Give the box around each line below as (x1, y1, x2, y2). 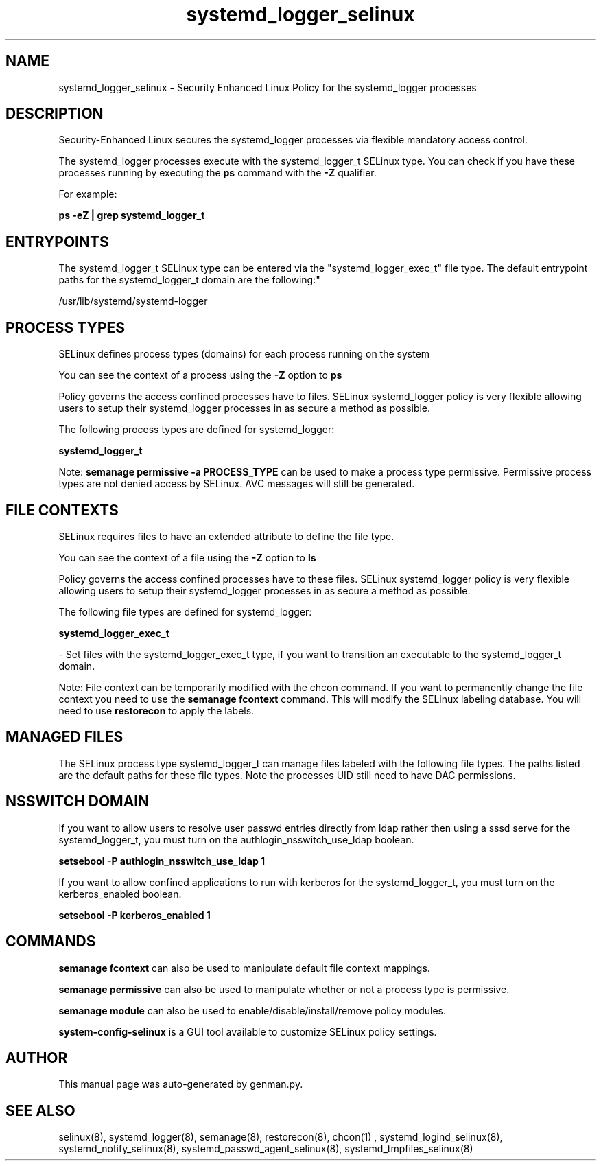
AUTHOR (5, 1049, 68, 1066)
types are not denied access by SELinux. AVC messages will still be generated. (58, 478, 415, 490)
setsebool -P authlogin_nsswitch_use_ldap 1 (58, 854, 266, 867)
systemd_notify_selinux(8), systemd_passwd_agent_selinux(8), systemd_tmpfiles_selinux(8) (58, 1143, 473, 1155)
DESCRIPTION (5, 105, 104, 123)
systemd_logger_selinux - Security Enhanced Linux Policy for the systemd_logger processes (58, 81, 477, 93)
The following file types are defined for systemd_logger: (58, 605, 312, 618)
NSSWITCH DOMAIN (5, 793, 150, 811)
